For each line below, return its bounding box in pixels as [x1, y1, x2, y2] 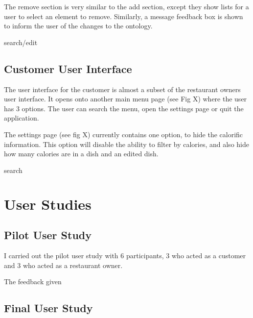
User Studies [4, 194, 92, 214]
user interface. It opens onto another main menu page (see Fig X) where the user [4, 94, 247, 104]
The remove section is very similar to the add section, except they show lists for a [4, 1, 249, 11]
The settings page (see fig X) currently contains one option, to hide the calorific [4, 129, 243, 139]
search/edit [4, 37, 38, 47]
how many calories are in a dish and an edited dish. [4, 148, 159, 159]
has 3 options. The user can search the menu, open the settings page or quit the [4, 103, 244, 113]
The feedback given [4, 276, 62, 287]
